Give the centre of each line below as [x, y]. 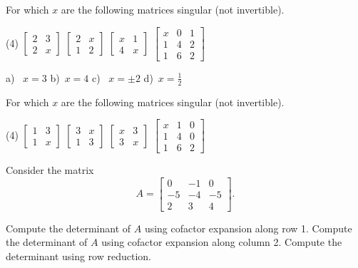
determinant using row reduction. [78, 256]
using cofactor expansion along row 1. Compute [248, 228]
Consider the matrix [50, 170]
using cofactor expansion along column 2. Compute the [222, 242]
